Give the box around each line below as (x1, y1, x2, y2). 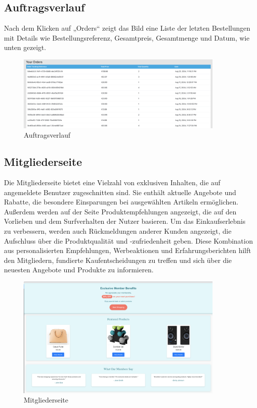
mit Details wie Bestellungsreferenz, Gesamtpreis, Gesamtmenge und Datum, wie (4, 32, 250, 43)
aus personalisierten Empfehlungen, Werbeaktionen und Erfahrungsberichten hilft (4, 245, 251, 255)
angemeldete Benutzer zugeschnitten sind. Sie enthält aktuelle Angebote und (4, 187, 236, 197)
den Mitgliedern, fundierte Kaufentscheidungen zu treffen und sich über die (4, 255, 232, 265)
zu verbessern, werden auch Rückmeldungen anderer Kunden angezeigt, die (4, 225, 232, 236)
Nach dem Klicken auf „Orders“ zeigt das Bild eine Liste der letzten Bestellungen (4, 23, 251, 33)
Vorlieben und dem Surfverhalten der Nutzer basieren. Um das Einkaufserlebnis (4, 216, 246, 226)
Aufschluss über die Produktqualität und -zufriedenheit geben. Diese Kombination (4, 235, 253, 246)
